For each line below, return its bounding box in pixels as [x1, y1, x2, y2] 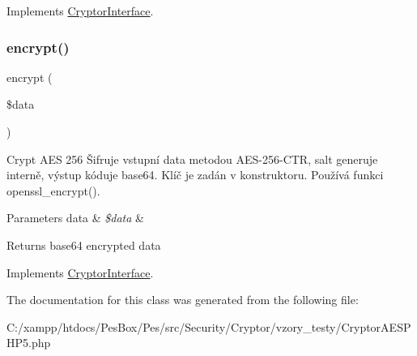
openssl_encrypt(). [6, 182, 100, 199]
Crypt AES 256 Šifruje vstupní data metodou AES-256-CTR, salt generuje [6, 150, 378, 167]
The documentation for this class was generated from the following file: [6, 291, 359, 308]
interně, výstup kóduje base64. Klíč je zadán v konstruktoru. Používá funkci [6, 166, 384, 183]
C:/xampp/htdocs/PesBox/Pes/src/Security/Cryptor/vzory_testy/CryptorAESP [6, 318, 411, 335]
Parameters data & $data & [6, 209, 144, 226]
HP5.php [6, 334, 51, 351]
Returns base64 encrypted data [6, 236, 161, 253]
